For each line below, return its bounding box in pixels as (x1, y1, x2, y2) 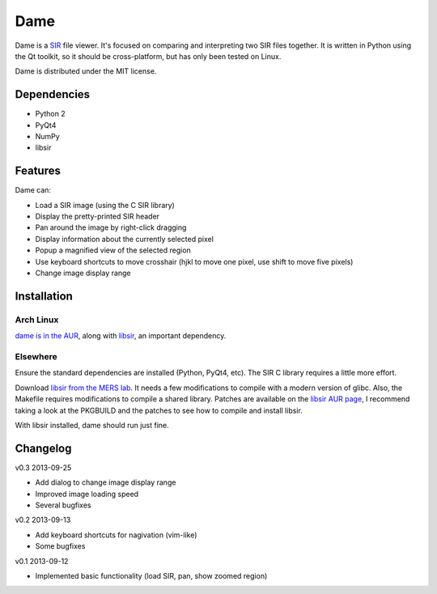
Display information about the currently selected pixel (35, 234, 214, 244)
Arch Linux (15, 314, 59, 325)
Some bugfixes (35, 541, 86, 551)
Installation (15, 289, 73, 303)
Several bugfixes (35, 500, 91, 510)
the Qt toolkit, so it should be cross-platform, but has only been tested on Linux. (15, 51, 282, 61)
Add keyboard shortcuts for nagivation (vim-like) (35, 530, 197, 540)
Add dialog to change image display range (35, 477, 176, 487)
